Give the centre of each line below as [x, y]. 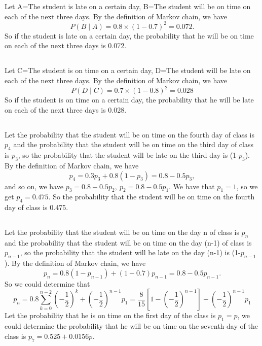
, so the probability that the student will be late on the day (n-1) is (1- [130, 252]
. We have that [192, 186]
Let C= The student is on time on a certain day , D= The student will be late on [128, 70]
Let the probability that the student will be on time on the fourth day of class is [129, 134]
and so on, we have [34, 186]
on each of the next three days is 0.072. [66, 45]
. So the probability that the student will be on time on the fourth [152, 197]
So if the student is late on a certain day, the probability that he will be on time [129, 35]
